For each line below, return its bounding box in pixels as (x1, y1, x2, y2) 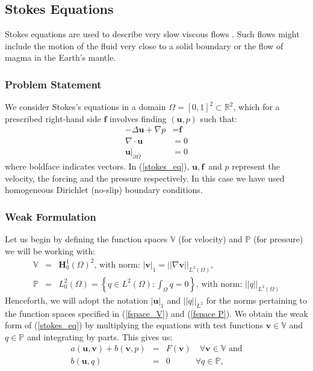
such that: (200, 112, 237, 124)
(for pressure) (253, 233, 303, 245)
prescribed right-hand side (5, 112, 101, 124)
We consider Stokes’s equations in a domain (5, 100, 166, 113)
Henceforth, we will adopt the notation (5, 293, 148, 306)
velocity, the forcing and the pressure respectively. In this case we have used (5, 171, 285, 184)
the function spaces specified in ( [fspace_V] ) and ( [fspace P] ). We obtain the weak (5, 307, 308, 319)
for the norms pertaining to (206, 293, 308, 306)
